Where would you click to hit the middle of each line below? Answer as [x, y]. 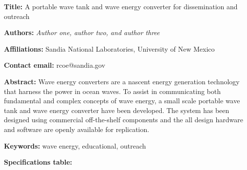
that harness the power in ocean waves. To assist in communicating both [113, 91]
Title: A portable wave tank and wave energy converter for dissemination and [121, 6]
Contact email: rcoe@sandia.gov [55, 65]
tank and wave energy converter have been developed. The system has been [117, 110]
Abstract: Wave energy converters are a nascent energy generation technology [122, 81]
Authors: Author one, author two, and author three [82, 32]
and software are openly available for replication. [77, 129]
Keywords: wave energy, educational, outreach [75, 145]
